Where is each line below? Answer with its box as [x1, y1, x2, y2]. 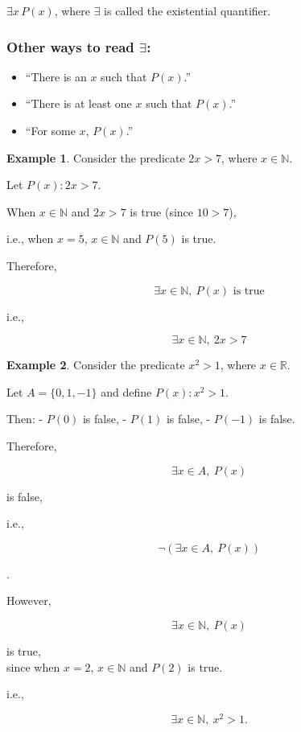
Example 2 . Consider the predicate [6, 356, 185, 373]
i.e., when [6, 230, 54, 247]
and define [101, 383, 152, 400]
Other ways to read [6, 36, 134, 56]
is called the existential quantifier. [104, 2, 271, 19]
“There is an [25, 68, 87, 84]
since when [6, 658, 60, 675]
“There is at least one [25, 95, 132, 112]
